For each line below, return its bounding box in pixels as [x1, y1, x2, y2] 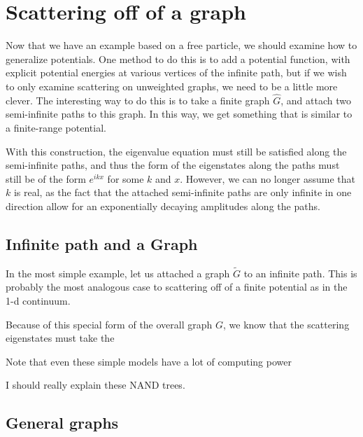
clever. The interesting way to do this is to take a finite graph [6, 92, 270, 107]
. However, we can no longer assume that [180, 171, 355, 186]
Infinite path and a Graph [6, 233, 198, 254]
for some [107, 171, 144, 186]
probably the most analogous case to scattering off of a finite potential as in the [6, 279, 348, 294]
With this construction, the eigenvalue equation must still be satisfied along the [6, 144, 347, 158]
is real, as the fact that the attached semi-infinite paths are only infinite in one [13, 185, 352, 200]
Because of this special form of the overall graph [6, 317, 213, 331]
